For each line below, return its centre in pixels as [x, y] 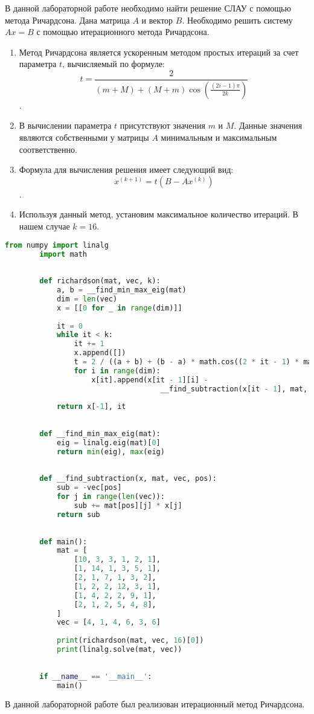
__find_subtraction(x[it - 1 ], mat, [234, 389]
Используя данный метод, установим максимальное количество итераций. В [159, 214]
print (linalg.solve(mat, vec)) [119, 649]
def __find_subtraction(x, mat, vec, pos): [128, 479]
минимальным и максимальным [219, 137]
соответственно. [48, 149]
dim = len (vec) [87, 299]
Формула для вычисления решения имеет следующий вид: [126, 169]
